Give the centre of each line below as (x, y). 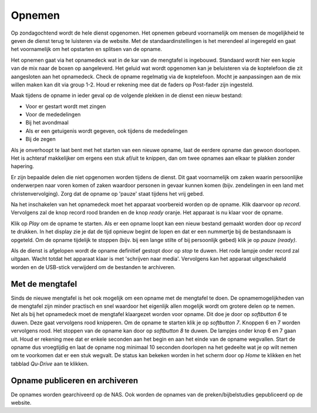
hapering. (23, 166)
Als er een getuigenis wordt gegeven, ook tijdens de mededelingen (107, 131)
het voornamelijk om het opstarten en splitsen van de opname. (87, 49)
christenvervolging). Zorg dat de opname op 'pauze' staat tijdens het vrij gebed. (108, 193)
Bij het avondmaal (47, 123)
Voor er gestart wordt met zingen (66, 106)
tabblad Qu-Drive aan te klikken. (50, 364)
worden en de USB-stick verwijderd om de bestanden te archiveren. (93, 267)
